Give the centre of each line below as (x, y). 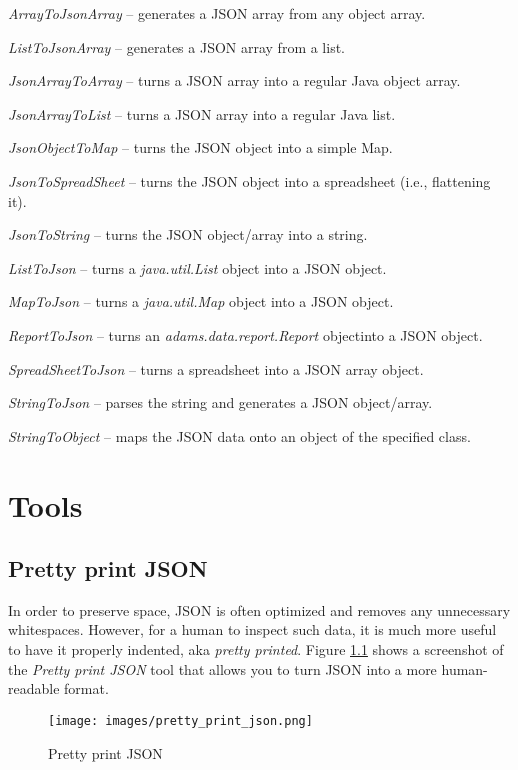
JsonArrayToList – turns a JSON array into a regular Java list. (202, 113)
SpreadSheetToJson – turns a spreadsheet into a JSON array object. (216, 368)
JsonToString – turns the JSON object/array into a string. (188, 234)
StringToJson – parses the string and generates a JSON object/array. (220, 402)
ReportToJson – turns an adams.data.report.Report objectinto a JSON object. (245, 334)
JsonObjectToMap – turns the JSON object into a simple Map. (200, 147)
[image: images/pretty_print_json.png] (180, 720)
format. (86, 688)
